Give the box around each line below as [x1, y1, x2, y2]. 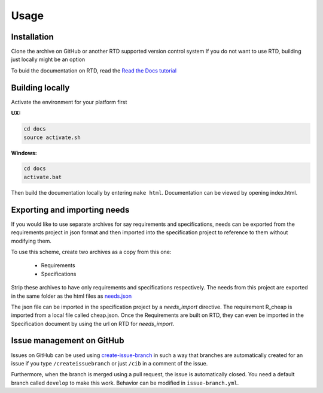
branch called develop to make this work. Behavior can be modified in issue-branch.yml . [11, 379, 239, 386]
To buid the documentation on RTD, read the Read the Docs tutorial [11, 66, 176, 74]
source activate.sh [23, 134, 81, 141]
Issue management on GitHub [11, 335, 124, 346]
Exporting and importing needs [11, 204, 130, 215]
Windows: [11, 149, 37, 156]
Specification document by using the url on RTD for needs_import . [11, 320, 175, 327]
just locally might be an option [11, 56, 86, 63]
